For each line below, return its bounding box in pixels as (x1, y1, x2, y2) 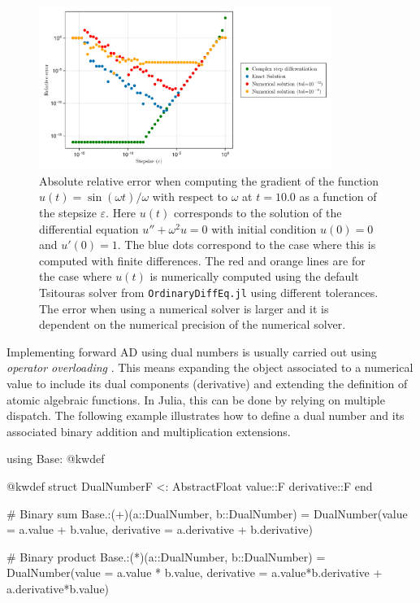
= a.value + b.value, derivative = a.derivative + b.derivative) (6, 521, 313, 538)
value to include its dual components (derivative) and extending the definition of (6, 375, 408, 392)
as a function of (299, 188, 377, 205)
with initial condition (211, 220, 317, 237)
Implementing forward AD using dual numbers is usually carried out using (6, 343, 377, 360)
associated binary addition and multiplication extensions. (6, 422, 291, 439)
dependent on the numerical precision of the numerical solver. (39, 316, 346, 333)
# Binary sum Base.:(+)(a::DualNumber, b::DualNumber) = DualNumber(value (6, 505, 408, 522)
